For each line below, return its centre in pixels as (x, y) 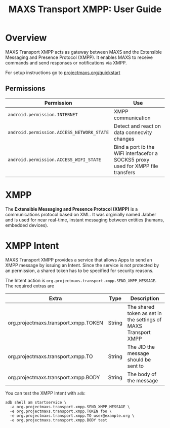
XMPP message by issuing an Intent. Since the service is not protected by (82, 265)
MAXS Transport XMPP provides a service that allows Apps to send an (79, 259)
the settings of (144, 319)
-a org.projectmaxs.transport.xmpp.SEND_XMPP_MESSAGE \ (70, 407)
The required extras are (30, 286)
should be (139, 359)
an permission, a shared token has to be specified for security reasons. (79, 271)
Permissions (25, 89)
